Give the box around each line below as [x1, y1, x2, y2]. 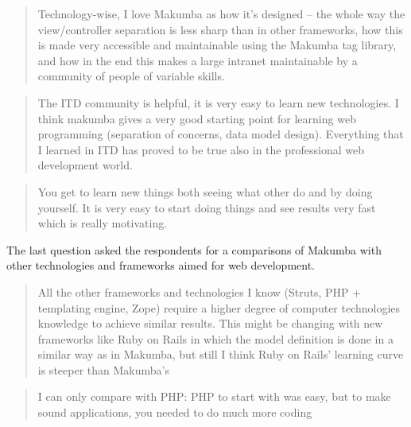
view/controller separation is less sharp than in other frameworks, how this [37, 21, 403, 37]
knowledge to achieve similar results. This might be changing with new [37, 315, 383, 332]
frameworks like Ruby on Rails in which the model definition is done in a [37, 330, 394, 347]
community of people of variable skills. [37, 68, 225, 84]
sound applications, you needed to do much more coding [37, 404, 312, 421]
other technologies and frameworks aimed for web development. [6, 257, 316, 274]
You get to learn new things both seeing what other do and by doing [37, 183, 373, 200]
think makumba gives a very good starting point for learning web [37, 110, 356, 126]
